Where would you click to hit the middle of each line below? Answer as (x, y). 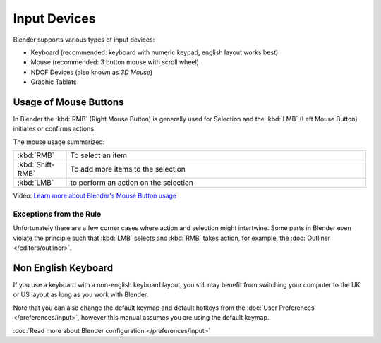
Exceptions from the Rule (57, 214)
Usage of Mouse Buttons (68, 102)
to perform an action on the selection (132, 183)
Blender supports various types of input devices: (84, 40)
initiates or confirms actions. (54, 129)
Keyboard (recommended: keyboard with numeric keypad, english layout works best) (155, 52)
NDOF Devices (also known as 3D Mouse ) (92, 72)
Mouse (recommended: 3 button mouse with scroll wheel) (115, 62)
